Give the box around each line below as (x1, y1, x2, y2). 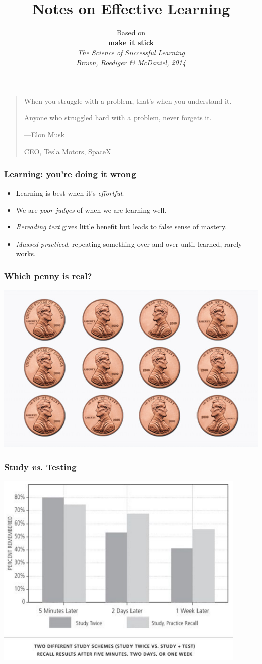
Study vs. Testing (4, 460, 77, 473)
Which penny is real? (4, 269, 92, 282)
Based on (117, 27, 145, 38)
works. (16, 248, 36, 259)
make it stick (108, 37, 154, 48)
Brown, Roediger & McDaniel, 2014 (76, 57, 186, 67)
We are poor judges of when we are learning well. (16, 204, 167, 215)
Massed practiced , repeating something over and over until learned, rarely (16, 238, 242, 249)
